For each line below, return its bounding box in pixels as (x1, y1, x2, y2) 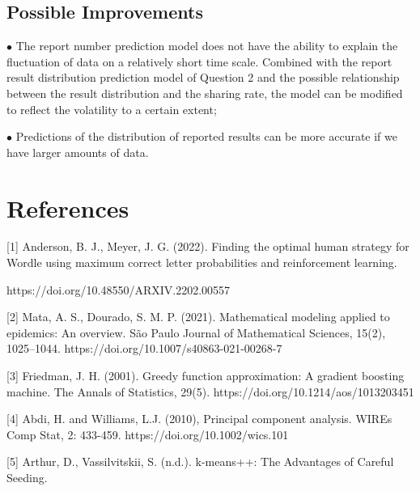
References (6, 191, 129, 224)
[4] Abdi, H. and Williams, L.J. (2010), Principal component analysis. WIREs (6, 410, 392, 427)
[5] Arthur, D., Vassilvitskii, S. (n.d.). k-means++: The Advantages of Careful (6, 453, 394, 470)
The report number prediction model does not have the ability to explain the (15, 37, 398, 54)
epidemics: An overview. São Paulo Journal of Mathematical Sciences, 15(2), (6, 324, 386, 341)
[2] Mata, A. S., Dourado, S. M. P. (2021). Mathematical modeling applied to (6, 308, 390, 325)
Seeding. (6, 469, 48, 486)
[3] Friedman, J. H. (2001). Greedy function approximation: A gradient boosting (6, 367, 405, 384)
